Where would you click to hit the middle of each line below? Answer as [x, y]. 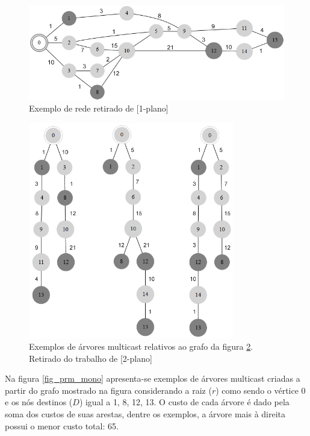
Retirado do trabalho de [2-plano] [91, 358]
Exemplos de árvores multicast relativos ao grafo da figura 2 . [141, 346]
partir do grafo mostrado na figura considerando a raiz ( [108, 390]
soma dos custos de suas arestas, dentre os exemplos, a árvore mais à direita [145, 414]
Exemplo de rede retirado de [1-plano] [99, 108]
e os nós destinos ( [39, 402]
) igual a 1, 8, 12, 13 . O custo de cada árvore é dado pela [184, 402]
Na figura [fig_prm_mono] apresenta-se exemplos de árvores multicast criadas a [153, 378]
